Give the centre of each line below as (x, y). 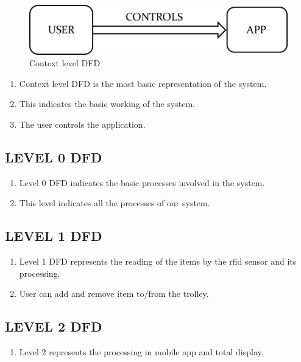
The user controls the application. (82, 124)
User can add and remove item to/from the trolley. (114, 294)
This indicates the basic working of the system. (107, 104)
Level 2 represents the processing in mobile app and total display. (141, 352)
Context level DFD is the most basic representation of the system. (143, 83)
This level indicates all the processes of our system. (115, 203)
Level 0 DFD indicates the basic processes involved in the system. (142, 182)
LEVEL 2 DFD (54, 326)
